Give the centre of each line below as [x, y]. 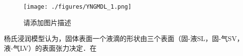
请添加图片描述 [47, 22]
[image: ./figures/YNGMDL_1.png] [77, 7]
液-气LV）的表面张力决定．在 [50, 48]
